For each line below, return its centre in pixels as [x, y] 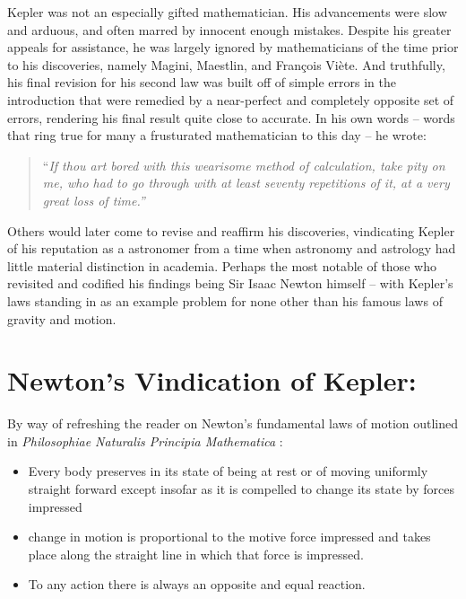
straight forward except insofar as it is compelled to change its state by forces [241, 489]
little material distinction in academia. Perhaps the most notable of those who [222, 265]
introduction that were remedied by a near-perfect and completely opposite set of [231, 99]
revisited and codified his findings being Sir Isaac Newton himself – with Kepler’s [230, 283]
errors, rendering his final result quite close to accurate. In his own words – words [231, 117]
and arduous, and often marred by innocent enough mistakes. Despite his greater [229, 29]
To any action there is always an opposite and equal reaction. [197, 584]
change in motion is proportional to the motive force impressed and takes [229, 537]
